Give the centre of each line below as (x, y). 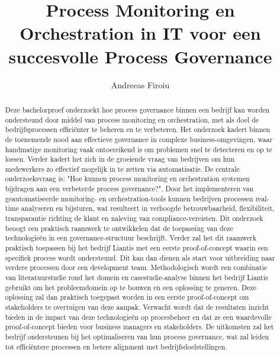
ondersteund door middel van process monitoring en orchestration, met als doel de (132, 119)
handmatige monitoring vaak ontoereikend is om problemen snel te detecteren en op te (139, 149)
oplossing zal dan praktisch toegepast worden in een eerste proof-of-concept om (127, 297)
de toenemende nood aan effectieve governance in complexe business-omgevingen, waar (139, 139)
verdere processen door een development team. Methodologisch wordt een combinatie (136, 267)
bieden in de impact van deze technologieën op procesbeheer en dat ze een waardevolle (138, 317)
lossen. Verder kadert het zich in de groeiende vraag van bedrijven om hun (120, 159)
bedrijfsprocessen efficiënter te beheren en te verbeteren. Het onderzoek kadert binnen (138, 129)
